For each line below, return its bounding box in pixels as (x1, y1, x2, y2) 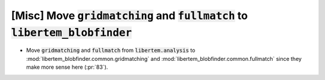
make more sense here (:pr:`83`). (26, 63, 108, 71)
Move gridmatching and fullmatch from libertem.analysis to (26, 47, 196, 54)
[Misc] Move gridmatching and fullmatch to (11, 9, 248, 22)
